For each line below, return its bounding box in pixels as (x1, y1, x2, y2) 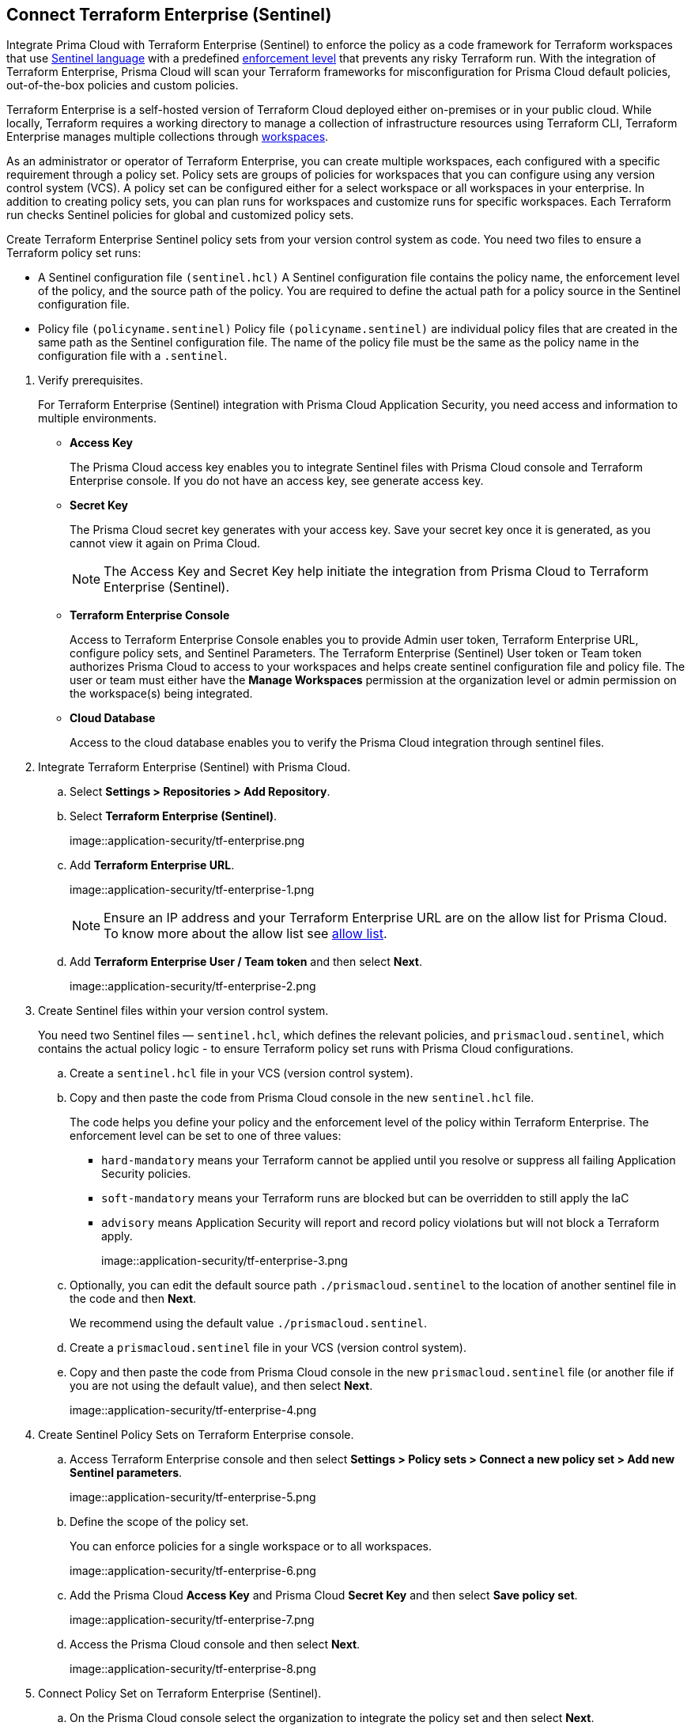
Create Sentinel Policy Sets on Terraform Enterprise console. (38, 1428, 354, 1442)
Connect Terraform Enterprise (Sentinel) (6, 5, 332, 25)
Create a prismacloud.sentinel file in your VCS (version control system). (70, 1341, 466, 1355)
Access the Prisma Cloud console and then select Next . (70, 1637, 361, 1652)
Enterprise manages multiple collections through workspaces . (6, 130, 329, 144)
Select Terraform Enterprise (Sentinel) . (70, 809, 278, 823)
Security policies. (101, 1167, 191, 1181)
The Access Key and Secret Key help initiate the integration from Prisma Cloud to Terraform (104, 563, 649, 580)
